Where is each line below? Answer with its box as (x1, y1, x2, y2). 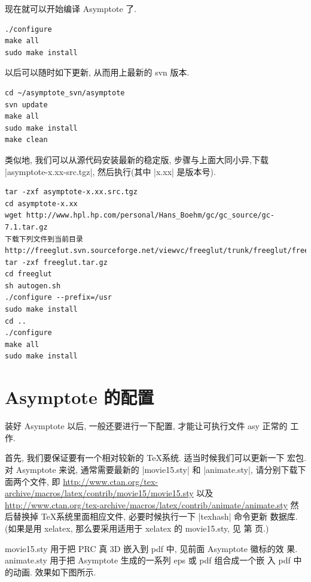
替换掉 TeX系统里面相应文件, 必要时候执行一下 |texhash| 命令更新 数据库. (13, 510, 298, 523)
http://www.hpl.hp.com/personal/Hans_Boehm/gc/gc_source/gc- (26, 211, 275, 220)
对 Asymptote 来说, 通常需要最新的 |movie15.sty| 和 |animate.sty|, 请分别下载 (5, 463, 298, 475)
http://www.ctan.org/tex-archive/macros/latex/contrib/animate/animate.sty (5, 498, 288, 511)
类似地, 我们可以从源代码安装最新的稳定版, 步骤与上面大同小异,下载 (5, 153, 269, 165)
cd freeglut (5, 270, 52, 279)
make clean (5, 135, 48, 144)
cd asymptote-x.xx (5, 199, 78, 208)
